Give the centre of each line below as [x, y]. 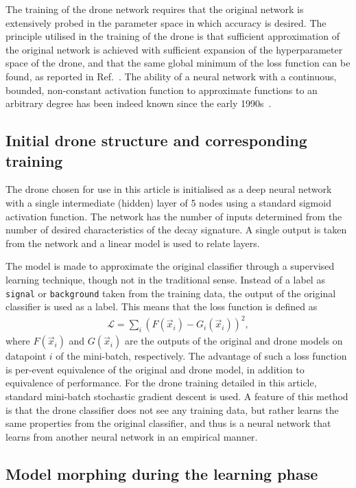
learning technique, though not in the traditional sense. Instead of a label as [165, 279]
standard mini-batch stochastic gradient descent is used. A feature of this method [177, 396]
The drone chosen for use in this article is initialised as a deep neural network [169, 189]
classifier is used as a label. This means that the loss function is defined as [162, 306]
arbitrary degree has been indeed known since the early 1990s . [139, 103]
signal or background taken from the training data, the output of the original [171, 293]
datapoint [26, 356]
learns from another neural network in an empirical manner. [132, 436]
